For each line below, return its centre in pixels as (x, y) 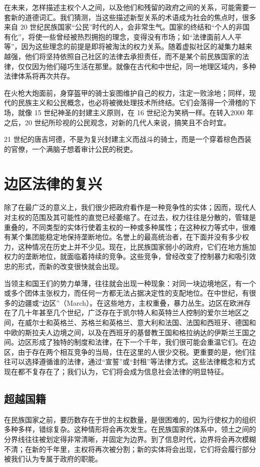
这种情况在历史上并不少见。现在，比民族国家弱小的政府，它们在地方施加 (137, 246)
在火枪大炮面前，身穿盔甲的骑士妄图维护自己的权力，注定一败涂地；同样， (126, 92)
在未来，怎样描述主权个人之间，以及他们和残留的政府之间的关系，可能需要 (126, 7)
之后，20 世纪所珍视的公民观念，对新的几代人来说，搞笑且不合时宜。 (117, 122)
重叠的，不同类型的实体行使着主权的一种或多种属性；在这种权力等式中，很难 (130, 227)
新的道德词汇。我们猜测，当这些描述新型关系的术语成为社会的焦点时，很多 (133, 17)
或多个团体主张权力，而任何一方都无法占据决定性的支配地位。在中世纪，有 (126, 293)
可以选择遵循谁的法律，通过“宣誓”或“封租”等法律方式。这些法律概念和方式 (133, 362)
